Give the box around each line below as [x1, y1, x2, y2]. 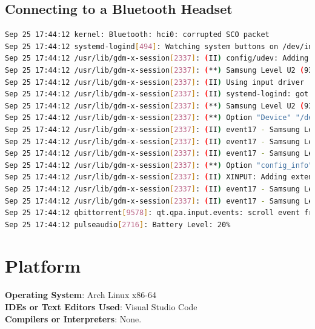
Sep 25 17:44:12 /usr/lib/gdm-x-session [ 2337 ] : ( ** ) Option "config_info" [5, 161, 313, 170]
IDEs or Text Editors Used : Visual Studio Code [5, 301, 197, 313]
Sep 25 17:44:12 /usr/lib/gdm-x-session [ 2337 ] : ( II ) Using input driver [5, 78, 305, 87]
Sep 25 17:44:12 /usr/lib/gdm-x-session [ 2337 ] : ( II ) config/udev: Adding [5, 54, 309, 63]
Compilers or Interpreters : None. [5, 312, 142, 325]
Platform [5, 253, 81, 278]
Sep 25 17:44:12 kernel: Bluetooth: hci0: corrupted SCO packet [5, 30, 270, 39]
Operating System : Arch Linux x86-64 [5, 288, 157, 301]
